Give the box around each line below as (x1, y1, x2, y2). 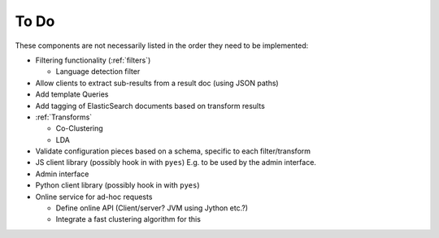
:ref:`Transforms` (35, 112, 93, 122)
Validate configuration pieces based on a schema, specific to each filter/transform (35, 146, 311, 156)
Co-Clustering (55, 123, 103, 133)
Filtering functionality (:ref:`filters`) (35, 55, 151, 65)
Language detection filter (55, 67, 141, 76)
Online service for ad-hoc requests (35, 192, 153, 201)
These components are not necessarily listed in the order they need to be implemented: (15, 41, 309, 50)
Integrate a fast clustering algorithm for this (55, 214, 201, 224)
